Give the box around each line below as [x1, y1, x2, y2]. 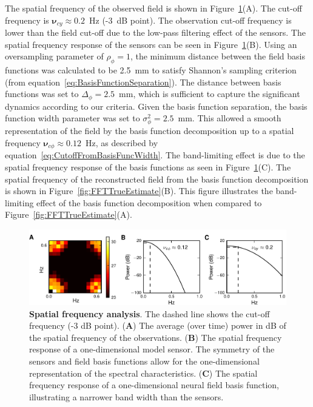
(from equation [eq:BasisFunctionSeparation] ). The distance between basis [5, 75, 281, 88]
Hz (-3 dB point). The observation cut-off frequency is [89, 13, 292, 26]
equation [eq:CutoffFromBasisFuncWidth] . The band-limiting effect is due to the [5, 149, 305, 161]
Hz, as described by [85, 136, 158, 149]
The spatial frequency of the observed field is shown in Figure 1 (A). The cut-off [5, 2, 302, 14]
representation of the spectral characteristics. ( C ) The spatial [29, 366, 258, 379]
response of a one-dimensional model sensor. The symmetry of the [29, 343, 275, 355]
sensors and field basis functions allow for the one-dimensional [29, 355, 260, 368]
